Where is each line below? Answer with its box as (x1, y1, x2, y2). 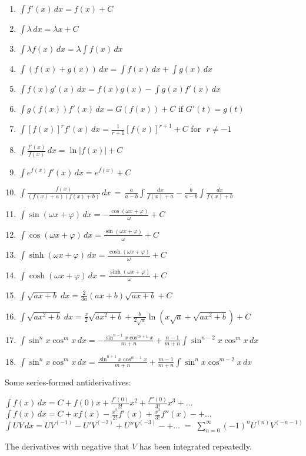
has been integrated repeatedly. (139, 440, 252, 452)
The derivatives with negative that (5, 440, 129, 452)
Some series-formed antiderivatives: (5, 376, 131, 388)
